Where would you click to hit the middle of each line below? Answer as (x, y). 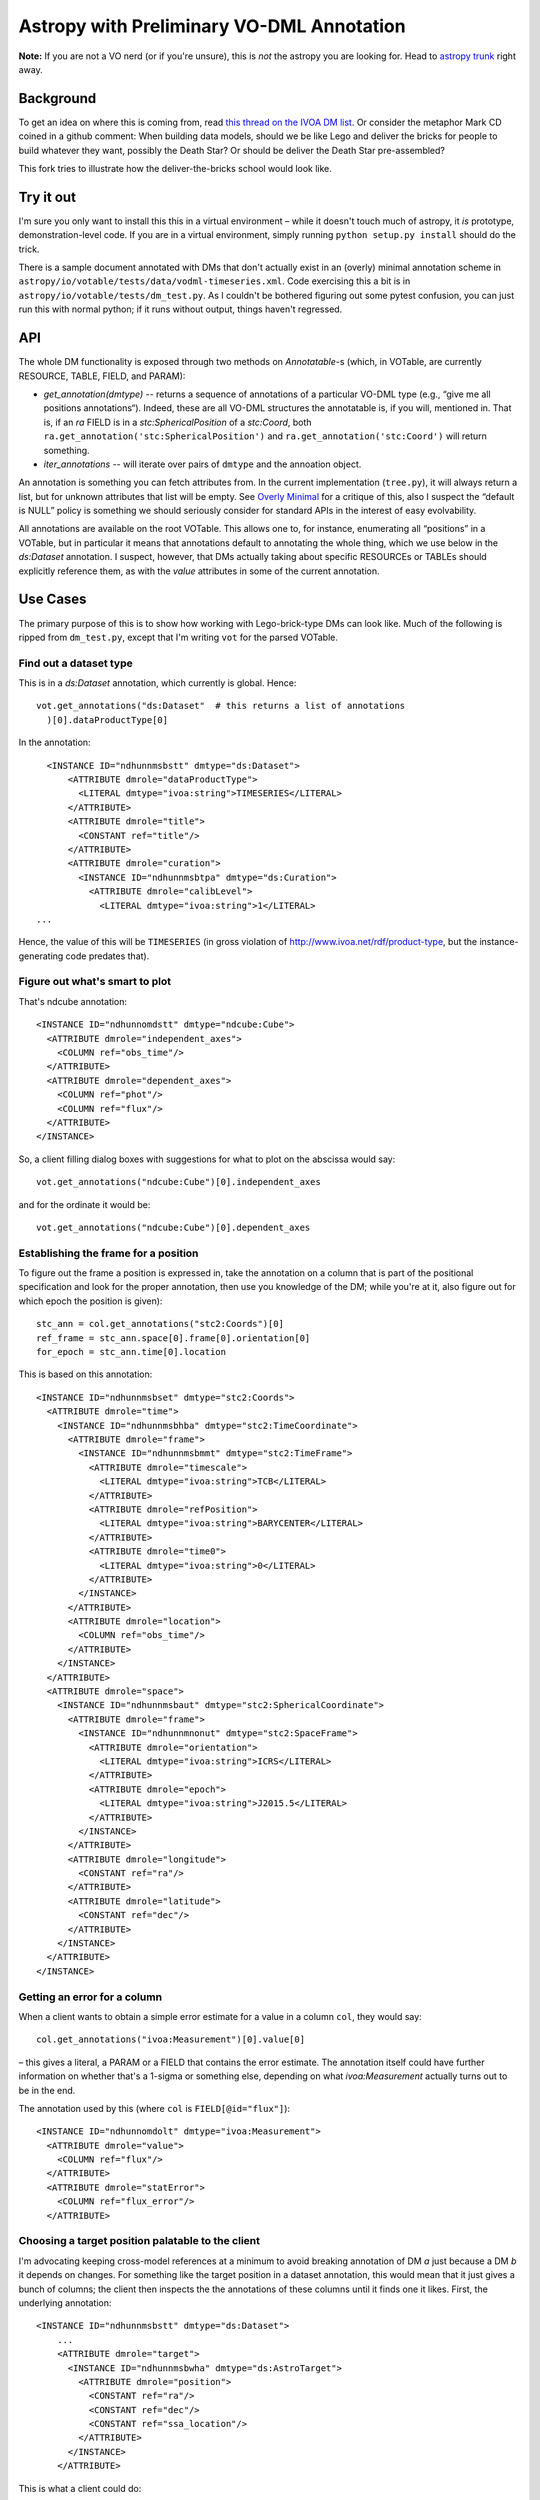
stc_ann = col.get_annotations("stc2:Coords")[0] (160, 1324)
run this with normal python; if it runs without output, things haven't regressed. (180, 309)
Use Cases (52, 599)
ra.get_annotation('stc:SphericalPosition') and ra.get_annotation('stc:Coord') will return (265, 436)
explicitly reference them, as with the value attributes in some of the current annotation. (199, 571)
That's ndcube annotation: (73, 1001)
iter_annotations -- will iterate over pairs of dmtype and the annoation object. (202, 464)
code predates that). (107, 956)
